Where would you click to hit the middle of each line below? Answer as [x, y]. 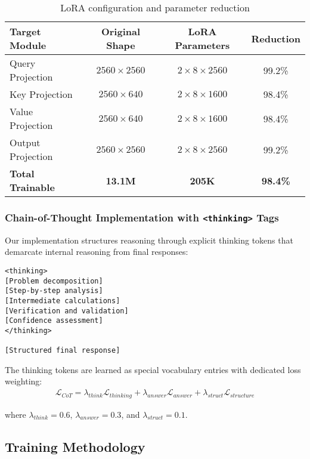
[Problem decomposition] [54, 281]
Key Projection [41, 94]
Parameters [202, 45]
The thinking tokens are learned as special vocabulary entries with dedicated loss [153, 369]
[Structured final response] [63, 351]
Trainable [32, 187]
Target [25, 31]
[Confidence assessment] [54, 321]
